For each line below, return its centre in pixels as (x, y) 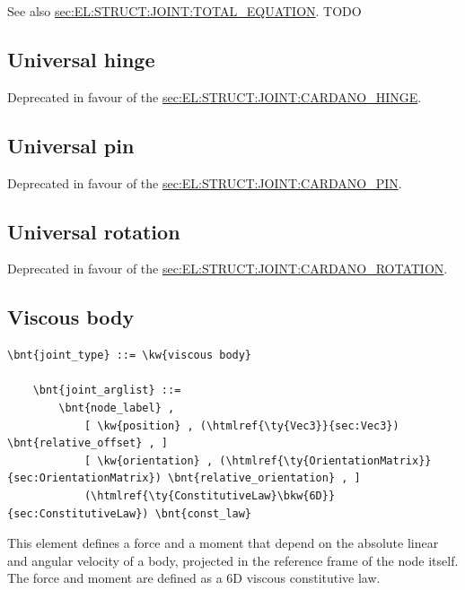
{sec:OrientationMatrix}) (84, 478)
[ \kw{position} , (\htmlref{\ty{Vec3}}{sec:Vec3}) (241, 425)
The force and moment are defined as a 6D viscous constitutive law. (194, 578)
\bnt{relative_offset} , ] (88, 443)
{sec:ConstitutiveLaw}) (78, 513)
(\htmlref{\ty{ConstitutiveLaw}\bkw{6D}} (210, 495)
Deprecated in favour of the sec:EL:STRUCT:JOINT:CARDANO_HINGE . (215, 96)
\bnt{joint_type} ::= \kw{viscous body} (130, 356)
